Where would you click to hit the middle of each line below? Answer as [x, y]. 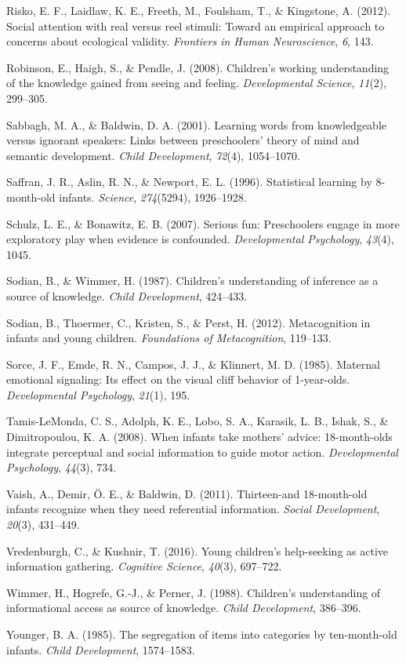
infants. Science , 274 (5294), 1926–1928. [153, 197]
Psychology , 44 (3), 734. [62, 467]
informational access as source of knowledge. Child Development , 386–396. [184, 608]
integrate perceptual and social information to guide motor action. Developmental [202, 452]
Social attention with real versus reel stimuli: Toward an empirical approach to [196, 25]
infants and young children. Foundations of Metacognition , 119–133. [169, 338]
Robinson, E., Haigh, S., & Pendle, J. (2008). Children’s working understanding [198, 67]
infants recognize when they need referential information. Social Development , [193, 509]
